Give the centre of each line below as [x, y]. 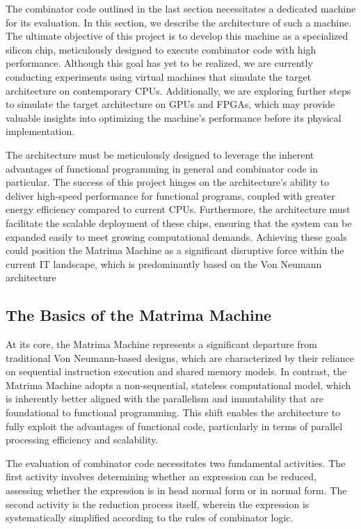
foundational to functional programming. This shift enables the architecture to [173, 412]
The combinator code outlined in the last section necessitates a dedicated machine [181, 8]
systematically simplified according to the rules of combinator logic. [150, 518]
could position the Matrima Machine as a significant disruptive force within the [175, 250]
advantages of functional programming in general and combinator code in [162, 168]
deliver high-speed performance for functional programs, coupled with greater [170, 195]
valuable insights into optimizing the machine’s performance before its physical [174, 117]
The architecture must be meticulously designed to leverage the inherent [160, 154]
